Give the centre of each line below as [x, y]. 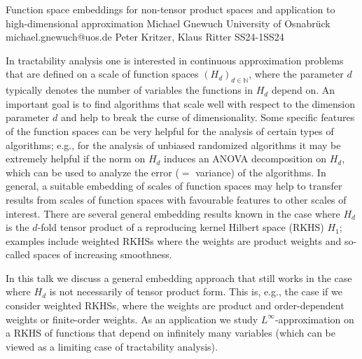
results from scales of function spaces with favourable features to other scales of [176, 199]
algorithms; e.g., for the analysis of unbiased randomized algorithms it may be [173, 145]
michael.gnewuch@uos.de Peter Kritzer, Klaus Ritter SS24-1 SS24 [145, 37]
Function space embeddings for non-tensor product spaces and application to [170, 9]
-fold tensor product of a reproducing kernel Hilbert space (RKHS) [181, 227]
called [18, 254]
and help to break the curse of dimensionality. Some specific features [208, 117]
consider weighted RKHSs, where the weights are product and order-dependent [175, 305]
